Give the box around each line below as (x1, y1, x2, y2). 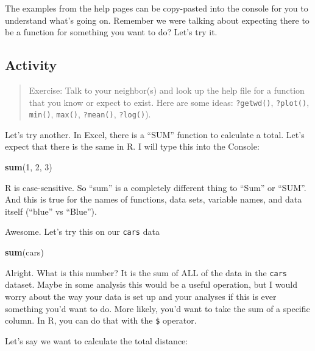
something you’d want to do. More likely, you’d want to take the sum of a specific (5, 302, 310, 315)
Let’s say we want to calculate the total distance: (5, 334, 188, 347)
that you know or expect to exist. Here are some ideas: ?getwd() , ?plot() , (29, 96, 310, 108)
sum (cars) (5, 246, 44, 259)
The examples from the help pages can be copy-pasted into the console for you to (5, 2, 308, 14)
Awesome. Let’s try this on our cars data (5, 225, 160, 238)
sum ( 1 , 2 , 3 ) (5, 161, 52, 173)
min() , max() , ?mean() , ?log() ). (29, 108, 151, 120)
